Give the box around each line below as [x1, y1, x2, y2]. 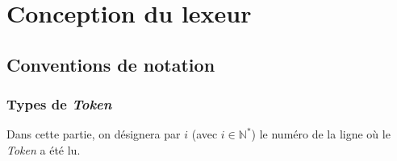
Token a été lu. [6, 141, 81, 158]
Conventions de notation [6, 52, 215, 76]
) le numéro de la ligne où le [251, 126, 391, 142]
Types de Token [6, 94, 112, 114]
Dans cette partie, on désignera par [6, 126, 181, 142]
